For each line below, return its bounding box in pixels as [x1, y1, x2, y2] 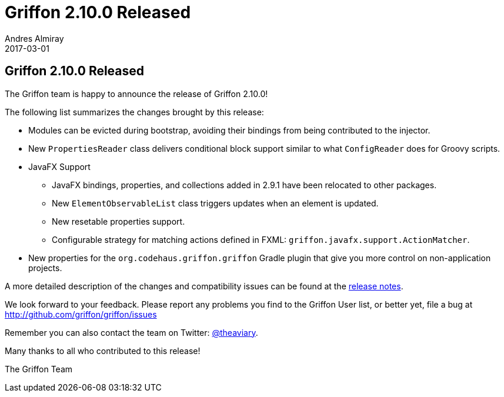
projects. [28, 262, 62, 273]
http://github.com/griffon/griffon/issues [5, 309, 157, 319]
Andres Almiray [5, 33, 64, 44]
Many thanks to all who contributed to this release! [5, 345, 201, 356]
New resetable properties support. [52, 216, 185, 226]
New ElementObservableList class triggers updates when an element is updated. [52, 198, 379, 208]
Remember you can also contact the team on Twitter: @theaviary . [5, 327, 258, 338]
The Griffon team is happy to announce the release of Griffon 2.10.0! [5, 88, 268, 99]
